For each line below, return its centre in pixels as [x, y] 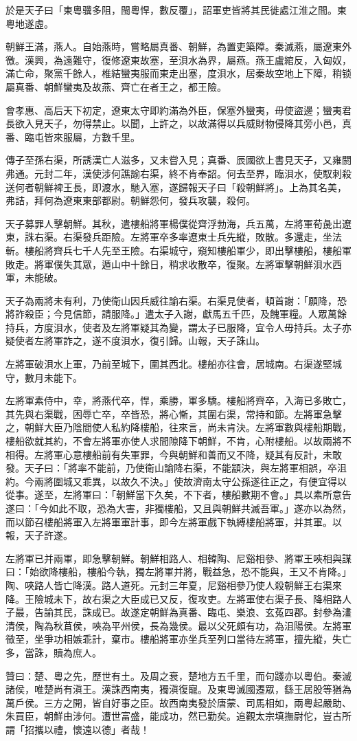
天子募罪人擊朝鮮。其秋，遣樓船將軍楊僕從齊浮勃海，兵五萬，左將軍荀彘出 [174, 223]
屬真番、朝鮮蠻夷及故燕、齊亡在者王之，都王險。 [116, 86]
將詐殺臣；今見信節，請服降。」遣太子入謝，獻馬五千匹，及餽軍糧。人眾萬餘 [176, 314]
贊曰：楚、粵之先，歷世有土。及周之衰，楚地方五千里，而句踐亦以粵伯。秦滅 [178, 675]
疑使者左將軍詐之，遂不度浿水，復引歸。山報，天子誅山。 [135, 341]
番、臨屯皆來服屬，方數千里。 [73, 136]
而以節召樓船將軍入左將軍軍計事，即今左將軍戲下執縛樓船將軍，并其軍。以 [174, 521]
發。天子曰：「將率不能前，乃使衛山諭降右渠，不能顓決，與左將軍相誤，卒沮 [176, 468]
